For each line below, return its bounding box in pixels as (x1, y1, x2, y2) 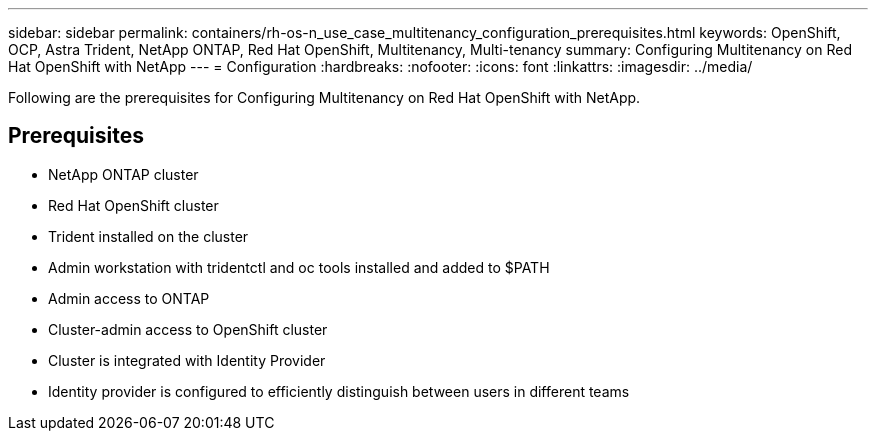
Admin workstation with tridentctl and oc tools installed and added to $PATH (48, 258, 550, 276)
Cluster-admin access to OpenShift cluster (48, 320, 328, 338)
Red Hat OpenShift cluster (48, 196, 219, 214)
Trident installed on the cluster (48, 227, 249, 245)
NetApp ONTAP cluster (48, 165, 199, 183)
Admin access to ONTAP (48, 289, 210, 307)
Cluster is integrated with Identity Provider (48, 351, 326, 369)
